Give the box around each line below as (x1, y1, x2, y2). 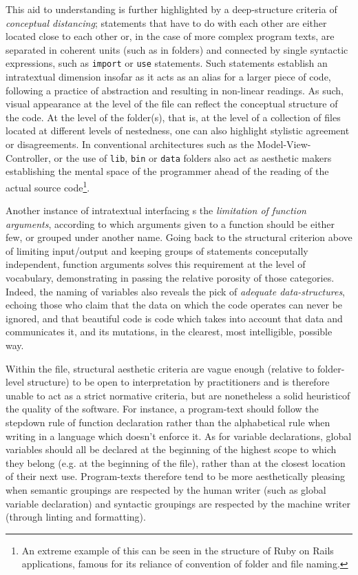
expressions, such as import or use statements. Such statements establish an (6, 56, 328, 70)
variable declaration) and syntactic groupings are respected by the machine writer (6, 496, 351, 510)
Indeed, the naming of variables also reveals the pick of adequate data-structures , (6, 284, 346, 298)
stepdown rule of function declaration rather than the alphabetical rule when (6, 415, 330, 429)
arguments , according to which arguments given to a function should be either (6, 216, 335, 231)
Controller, (6, 150, 51, 165)
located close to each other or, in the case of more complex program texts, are (6, 29, 335, 43)
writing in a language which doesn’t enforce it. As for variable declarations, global (6, 428, 352, 443)
